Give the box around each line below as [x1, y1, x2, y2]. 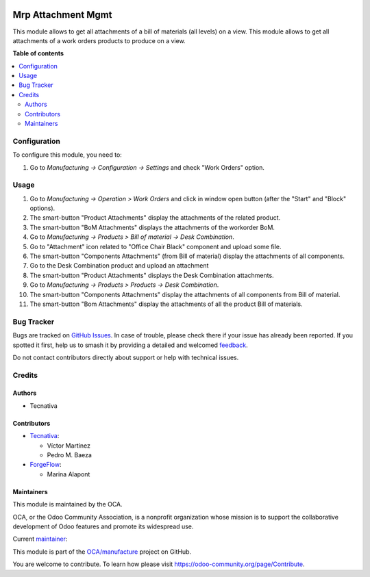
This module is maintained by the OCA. [12, 500, 123, 509]
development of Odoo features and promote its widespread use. [12, 522, 194, 530]
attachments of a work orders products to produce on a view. [12, 36, 186, 44]
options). [29, 204, 56, 212]
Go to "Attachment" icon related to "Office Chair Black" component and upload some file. [29, 242, 282, 251]
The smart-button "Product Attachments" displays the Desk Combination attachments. [29, 271, 274, 279]
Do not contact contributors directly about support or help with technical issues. [12, 353, 239, 361]
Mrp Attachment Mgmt [12, 9, 112, 21]
